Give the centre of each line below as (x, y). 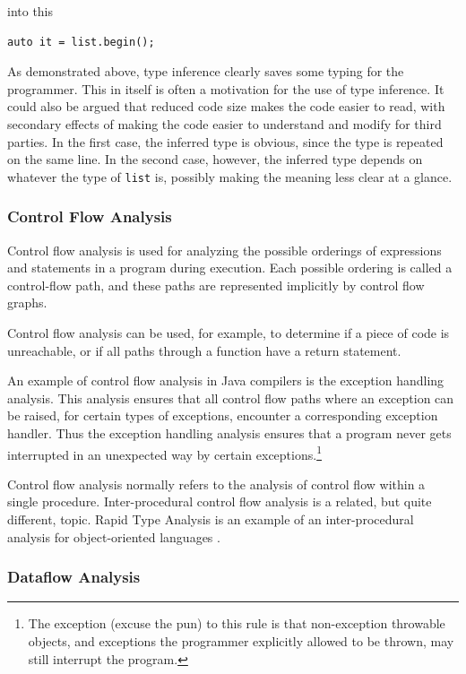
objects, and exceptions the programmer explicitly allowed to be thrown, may (241, 641)
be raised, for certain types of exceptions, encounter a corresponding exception (223, 415)
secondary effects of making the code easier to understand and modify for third (224, 123)
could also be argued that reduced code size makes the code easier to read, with (226, 106)
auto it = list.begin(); (81, 42)
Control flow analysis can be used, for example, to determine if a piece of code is (229, 333)
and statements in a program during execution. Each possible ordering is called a (230, 268)
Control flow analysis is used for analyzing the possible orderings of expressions (224, 250)
